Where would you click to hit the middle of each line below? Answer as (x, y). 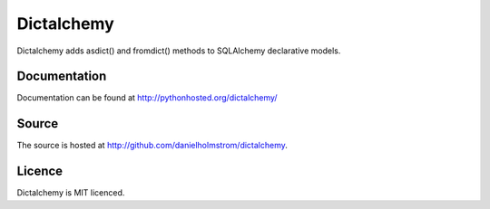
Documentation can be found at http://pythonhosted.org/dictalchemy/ (147, 98)
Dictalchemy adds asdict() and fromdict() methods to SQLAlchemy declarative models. (179, 51)
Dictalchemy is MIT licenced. (71, 193)
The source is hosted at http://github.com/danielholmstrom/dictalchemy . (152, 146)
